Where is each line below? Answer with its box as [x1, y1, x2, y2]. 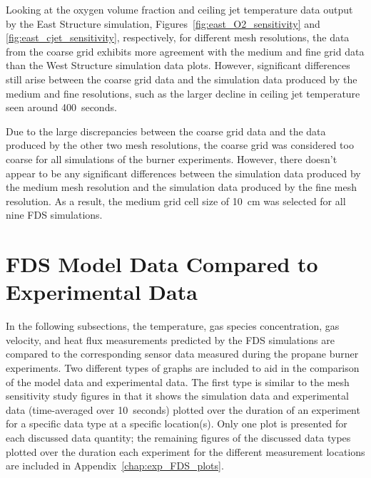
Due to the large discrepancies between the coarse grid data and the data [6, 123, 326, 138]
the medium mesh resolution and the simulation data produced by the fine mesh [6, 180, 357, 194]
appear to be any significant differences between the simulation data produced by [6, 165, 361, 180]
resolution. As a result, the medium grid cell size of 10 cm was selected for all [6, 193, 346, 208]
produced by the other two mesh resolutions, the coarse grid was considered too [6, 137, 354, 152]
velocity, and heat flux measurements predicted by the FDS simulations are [6, 332, 335, 347]
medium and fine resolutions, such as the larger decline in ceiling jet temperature [6, 85, 360, 100]
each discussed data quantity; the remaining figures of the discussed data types [6, 430, 351, 445]
